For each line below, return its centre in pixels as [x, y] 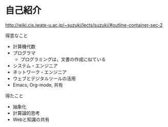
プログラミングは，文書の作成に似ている [63, 59]
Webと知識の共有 [31, 119]
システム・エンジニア [35, 66]
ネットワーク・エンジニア [40, 72]
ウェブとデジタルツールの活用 [44, 78]
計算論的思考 [26, 113]
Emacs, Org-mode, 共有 [38, 84]
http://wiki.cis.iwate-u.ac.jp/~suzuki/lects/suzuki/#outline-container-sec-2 [84, 25]
